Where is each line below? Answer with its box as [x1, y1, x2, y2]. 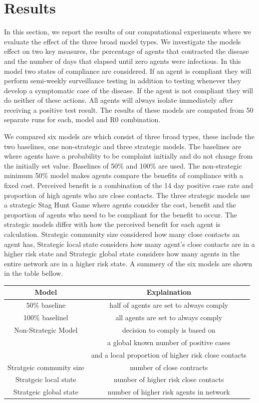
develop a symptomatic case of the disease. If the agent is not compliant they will [4, 85, 254, 95]
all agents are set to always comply [115, 312, 223, 323]
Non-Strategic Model [14, 325, 78, 335]
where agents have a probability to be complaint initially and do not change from [4, 151, 253, 161]
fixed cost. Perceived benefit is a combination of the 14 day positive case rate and [4, 180, 254, 191]
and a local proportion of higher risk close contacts [91, 349, 247, 360]
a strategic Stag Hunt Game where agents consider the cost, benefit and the [4, 200, 236, 210]
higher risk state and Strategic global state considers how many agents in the [4, 248, 240, 259]
